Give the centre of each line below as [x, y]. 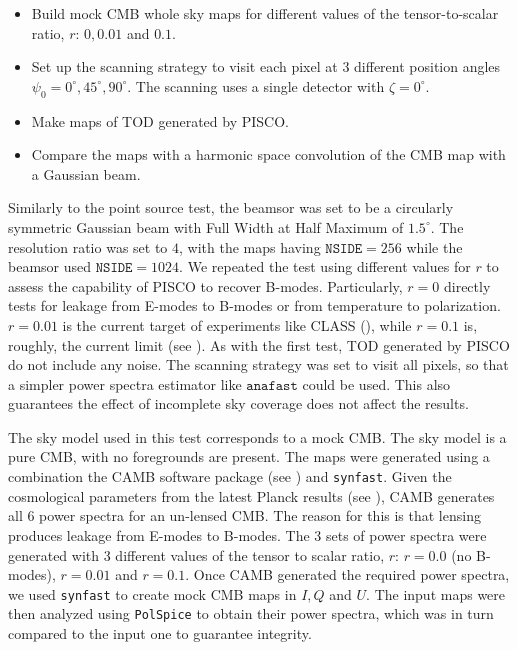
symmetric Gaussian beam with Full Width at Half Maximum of [206, 226]
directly [467, 285]
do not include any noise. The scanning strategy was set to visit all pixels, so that [258, 364]
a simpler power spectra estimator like [125, 383]
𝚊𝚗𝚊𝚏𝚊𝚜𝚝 [272, 385]
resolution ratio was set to [88, 246]
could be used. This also [376, 383]
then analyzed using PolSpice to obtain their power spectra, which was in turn [251, 613]
